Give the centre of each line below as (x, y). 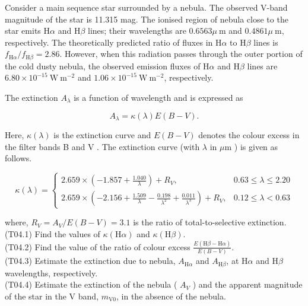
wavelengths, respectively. (51, 272)
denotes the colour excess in (249, 135)
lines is (266, 42)
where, (17, 222)
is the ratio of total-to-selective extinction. (210, 222)
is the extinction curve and (102, 135)
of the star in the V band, (52, 296)
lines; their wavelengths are (137, 31)
